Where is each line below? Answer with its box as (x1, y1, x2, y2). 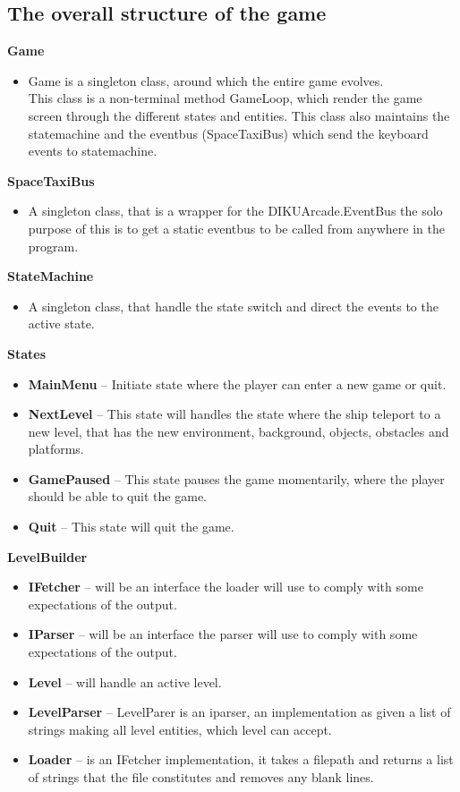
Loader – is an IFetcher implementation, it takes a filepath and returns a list (28, 750, 454, 769)
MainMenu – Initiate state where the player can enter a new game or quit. (28, 374, 447, 393)
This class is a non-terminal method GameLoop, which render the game (28, 89, 422, 107)
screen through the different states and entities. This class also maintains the (28, 106, 450, 124)
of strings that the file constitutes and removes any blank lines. (28, 768, 374, 787)
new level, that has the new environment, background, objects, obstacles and (28, 422, 449, 440)
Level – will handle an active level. (28, 672, 222, 691)
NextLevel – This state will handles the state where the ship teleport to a (28, 405, 441, 423)
